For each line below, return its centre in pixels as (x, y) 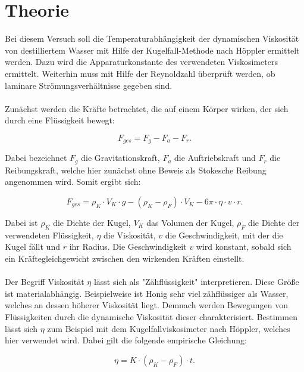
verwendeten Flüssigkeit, (49, 235)
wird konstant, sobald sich (244, 247)
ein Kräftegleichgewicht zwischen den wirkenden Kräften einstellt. (125, 258)
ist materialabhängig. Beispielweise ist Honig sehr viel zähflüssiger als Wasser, (147, 293)
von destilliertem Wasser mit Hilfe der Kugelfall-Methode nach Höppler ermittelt (152, 50)
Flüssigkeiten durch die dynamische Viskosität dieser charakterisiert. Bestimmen (151, 316)
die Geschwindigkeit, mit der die (224, 235)
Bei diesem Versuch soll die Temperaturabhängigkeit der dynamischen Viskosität (152, 38)
